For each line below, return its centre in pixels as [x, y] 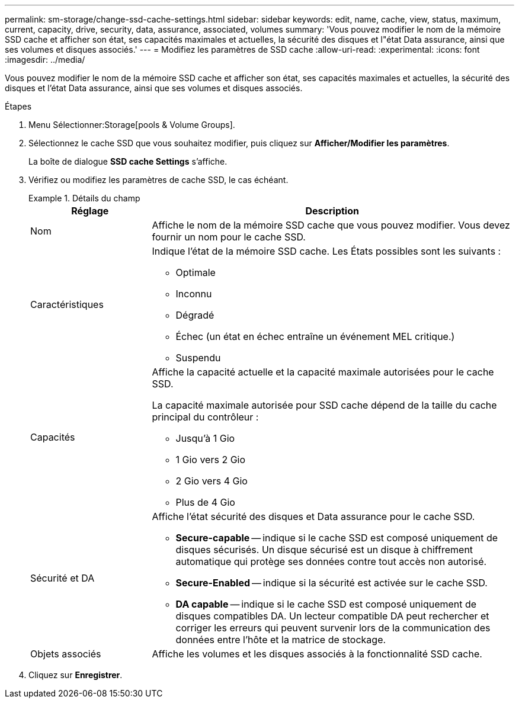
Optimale [196, 272]
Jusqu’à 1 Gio [205, 438]
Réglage [90, 211]
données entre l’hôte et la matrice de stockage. [281, 640]
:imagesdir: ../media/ [45, 60]
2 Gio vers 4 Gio [212, 481]
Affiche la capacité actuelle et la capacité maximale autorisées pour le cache [323, 372]
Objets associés [66, 654]
